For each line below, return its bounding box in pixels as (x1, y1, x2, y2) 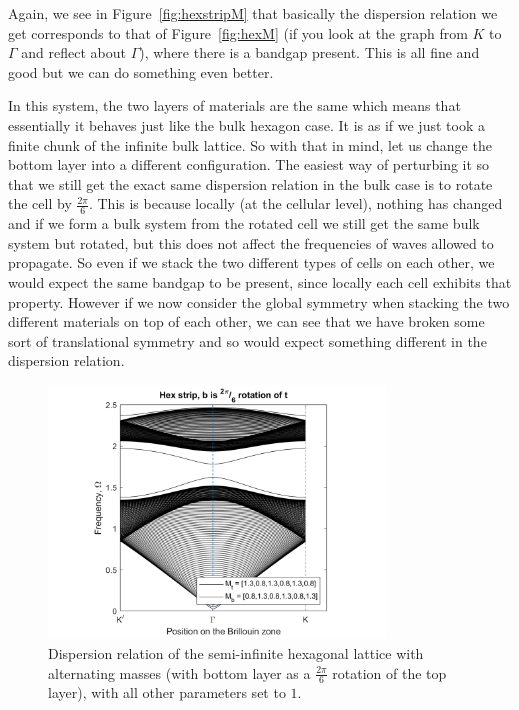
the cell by (8, 193, 72, 214)
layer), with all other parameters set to (48, 682, 286, 703)
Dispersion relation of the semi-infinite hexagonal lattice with (48, 642, 424, 663)
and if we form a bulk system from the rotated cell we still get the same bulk (8, 213, 480, 234)
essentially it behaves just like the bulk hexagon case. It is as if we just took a (8, 114, 485, 135)
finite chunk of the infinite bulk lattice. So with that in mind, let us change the (8, 134, 492, 155)
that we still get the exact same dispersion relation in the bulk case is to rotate (8, 173, 493, 194)
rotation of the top (332, 662, 447, 683)
